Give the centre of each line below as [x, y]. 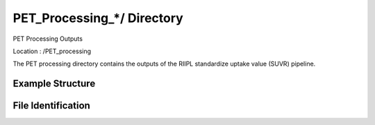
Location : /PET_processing [52, 51]
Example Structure [54, 84]
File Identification [51, 106]
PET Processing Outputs [48, 39]
